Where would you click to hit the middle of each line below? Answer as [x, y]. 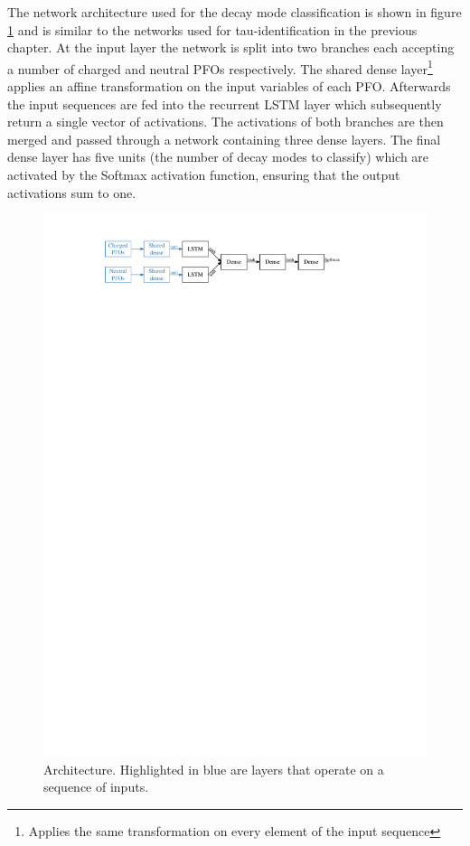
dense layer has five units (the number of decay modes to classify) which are [218, 157]
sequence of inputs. [96, 787]
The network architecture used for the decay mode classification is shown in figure [235, 12]
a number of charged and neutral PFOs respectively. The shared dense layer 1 [220, 67]
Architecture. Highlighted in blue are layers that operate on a [214, 769]
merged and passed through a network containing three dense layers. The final [224, 139]
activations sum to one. [72, 192]
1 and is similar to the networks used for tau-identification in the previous [212, 29]
